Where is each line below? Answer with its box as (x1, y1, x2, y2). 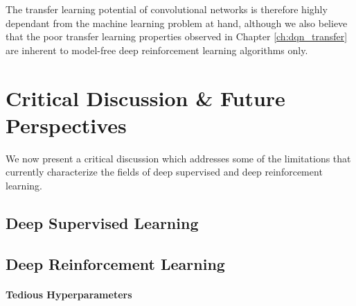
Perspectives (6, 110, 127, 139)
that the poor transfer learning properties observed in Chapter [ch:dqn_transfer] (6, 29, 348, 44)
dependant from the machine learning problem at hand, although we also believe (6, 15, 348, 30)
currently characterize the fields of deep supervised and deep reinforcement (6, 164, 323, 179)
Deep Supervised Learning (6, 212, 199, 233)
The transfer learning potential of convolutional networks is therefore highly (6, 2, 328, 16)
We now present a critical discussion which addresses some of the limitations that (6, 151, 351, 165)
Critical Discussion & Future (6, 83, 285, 112)
